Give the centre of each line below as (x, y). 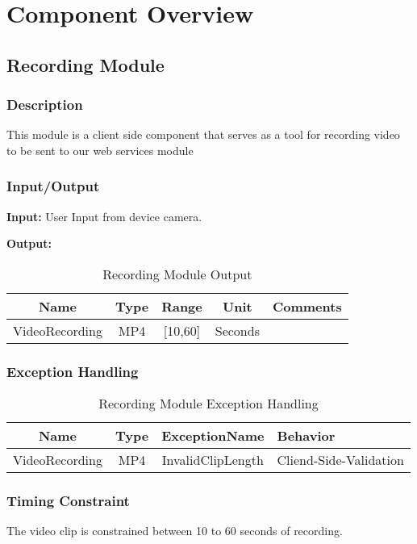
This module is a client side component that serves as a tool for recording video (203, 134)
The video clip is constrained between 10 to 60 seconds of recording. (175, 531)
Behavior (306, 436)
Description (45, 105)
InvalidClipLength (213, 460)
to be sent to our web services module (100, 150)
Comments (307, 306)
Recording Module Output (177, 274)
